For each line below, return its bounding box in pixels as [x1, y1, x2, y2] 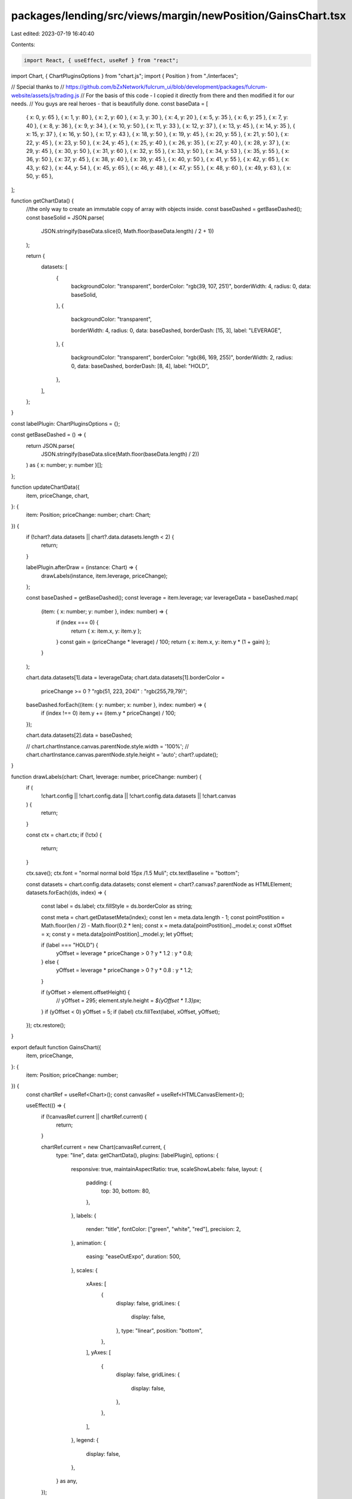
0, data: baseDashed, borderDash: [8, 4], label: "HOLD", [71, 362, 209, 369]
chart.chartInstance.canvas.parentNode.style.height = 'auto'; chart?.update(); [26, 751, 218, 758]
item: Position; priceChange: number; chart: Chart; [26, 511, 151, 519]
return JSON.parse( [26, 442, 75, 449]
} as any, [56, 1477, 78, 1485]
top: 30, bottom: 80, [101, 1187, 151, 1194]
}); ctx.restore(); [26, 1022, 66, 1029]
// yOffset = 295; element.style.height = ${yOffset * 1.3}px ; [56, 997, 201, 1004]
